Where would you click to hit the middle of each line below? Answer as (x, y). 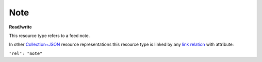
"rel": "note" (26, 53)
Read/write (20, 27)
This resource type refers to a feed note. (49, 36)
